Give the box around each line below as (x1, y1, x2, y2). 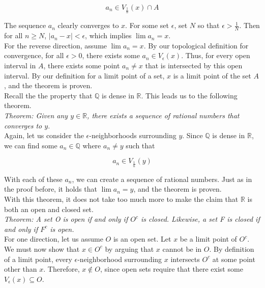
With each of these (4, 173, 63, 184)
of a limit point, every (4, 253, 72, 264)
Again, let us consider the (4, 130, 84, 141)
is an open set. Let (113, 233, 171, 244)
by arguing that (105, 243, 154, 254)
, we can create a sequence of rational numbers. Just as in (72, 173, 252, 184)
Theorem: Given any (4, 110, 68, 120)
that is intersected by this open (145, 60, 243, 71)
